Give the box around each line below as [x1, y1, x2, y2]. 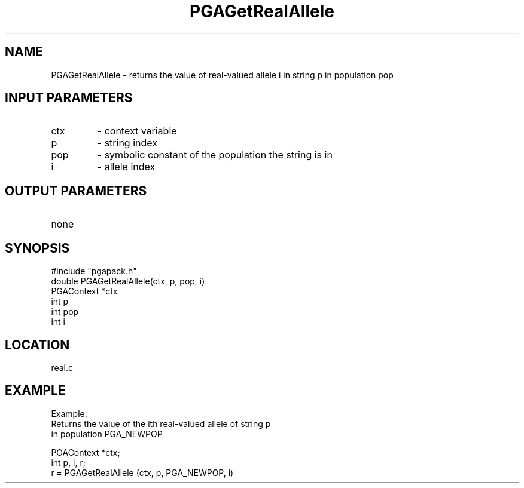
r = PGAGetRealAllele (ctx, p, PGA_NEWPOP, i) [51, 467, 234, 478]
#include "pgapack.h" [51, 266, 137, 277]
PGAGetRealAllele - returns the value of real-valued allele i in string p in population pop [51, 69, 394, 80]
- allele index [97, 161, 156, 173]
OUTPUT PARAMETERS [5, 183, 147, 198]
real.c [51, 362, 74, 373]
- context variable [97, 125, 177, 137]
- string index [97, 137, 157, 149]
